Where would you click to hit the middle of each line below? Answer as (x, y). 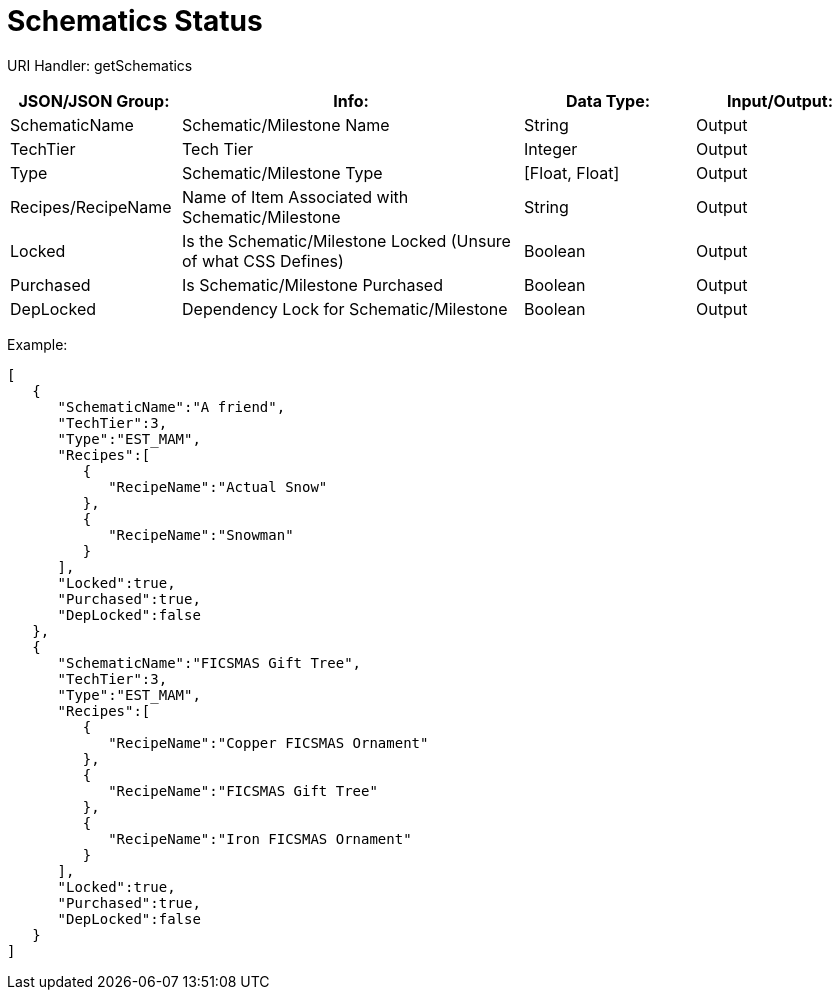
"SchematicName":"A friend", (171, 406)
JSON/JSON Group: (94, 100)
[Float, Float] (572, 172)
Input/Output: (780, 100)
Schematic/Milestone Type (282, 172)
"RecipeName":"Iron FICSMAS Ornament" (260, 838)
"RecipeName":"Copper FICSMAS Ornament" (268, 742)
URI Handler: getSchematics (100, 65)
